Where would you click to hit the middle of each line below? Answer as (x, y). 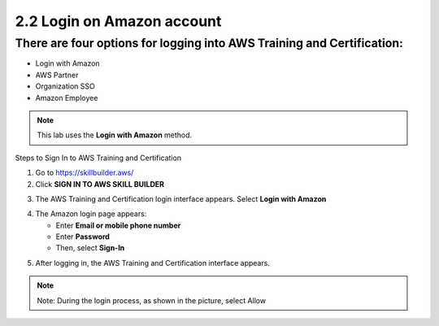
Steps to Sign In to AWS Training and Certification (98, 158)
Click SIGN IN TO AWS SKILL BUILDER (100, 184)
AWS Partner (57, 75)
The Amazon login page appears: (91, 214)
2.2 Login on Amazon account (118, 21)
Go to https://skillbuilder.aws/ (85, 173)
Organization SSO (65, 86)
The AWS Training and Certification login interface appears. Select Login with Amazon (181, 198)
